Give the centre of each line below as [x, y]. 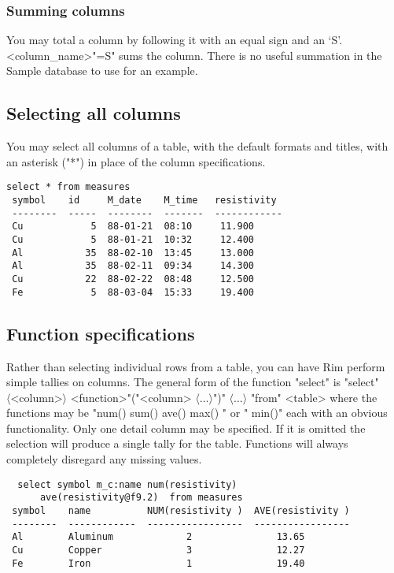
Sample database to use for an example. [102, 71]
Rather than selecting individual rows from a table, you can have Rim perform [196, 366]
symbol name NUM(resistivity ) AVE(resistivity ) [181, 510]
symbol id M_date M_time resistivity [144, 201]
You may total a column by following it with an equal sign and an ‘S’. [175, 40]
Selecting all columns [94, 113]
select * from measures [68, 187]
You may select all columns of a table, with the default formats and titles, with [197, 146]
